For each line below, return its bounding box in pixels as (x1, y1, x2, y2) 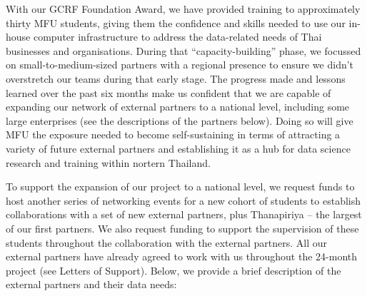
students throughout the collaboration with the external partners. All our (6, 235, 328, 250)
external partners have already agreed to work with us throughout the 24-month (6, 249, 357, 264)
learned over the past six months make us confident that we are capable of (6, 85, 331, 100)
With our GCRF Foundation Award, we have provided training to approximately (6, 1, 361, 16)
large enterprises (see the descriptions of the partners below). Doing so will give (6, 113, 353, 128)
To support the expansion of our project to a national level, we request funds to (6, 179, 355, 194)
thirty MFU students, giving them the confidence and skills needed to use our (6, 15, 346, 30)
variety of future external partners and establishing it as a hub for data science (6, 141, 351, 155)
